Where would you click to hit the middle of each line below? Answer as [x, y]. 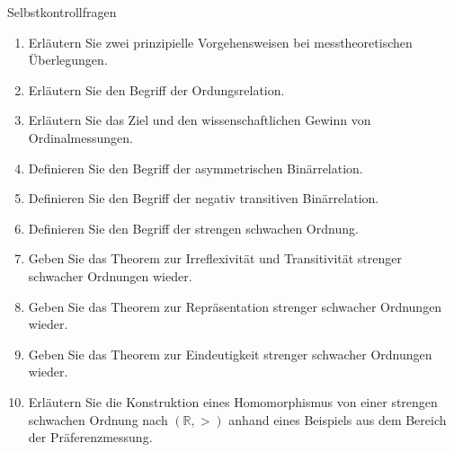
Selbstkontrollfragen [62, 12]
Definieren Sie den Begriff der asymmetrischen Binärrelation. [196, 168]
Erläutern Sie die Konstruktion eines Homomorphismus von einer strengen [233, 401]
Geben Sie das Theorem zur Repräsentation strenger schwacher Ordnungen [235, 306]
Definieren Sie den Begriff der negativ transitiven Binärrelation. [204, 198]
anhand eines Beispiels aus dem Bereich [338, 419]
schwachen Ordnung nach [98, 419]
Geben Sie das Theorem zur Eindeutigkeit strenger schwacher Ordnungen [230, 354]
